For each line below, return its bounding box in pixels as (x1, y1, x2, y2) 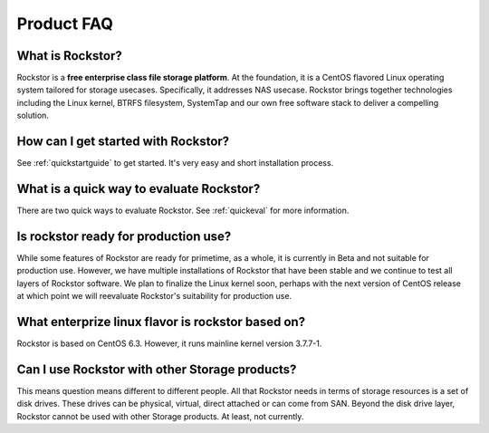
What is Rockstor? (16, 48, 122, 63)
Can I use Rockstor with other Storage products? (16, 361, 297, 377)
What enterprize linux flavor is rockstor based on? (16, 313, 306, 330)
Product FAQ (16, 14, 113, 34)
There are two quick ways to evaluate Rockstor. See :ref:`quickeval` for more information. (16, 205, 350, 216)
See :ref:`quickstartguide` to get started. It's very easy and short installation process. (16, 158, 334, 168)
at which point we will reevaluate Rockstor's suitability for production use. (16, 291, 292, 302)
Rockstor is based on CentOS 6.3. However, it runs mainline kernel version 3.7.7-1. (16, 338, 322, 349)
